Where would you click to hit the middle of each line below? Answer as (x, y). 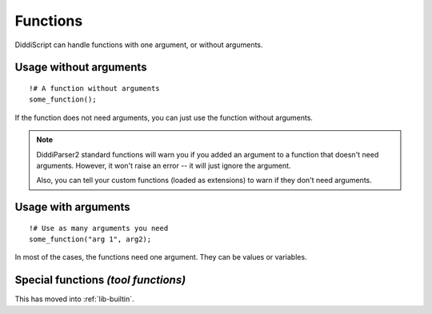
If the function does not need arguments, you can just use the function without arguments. (164, 117)
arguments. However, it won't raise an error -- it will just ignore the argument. (164, 165)
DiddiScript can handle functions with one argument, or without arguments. (139, 45)
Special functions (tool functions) (100, 280)
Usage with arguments (73, 207)
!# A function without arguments (94, 88)
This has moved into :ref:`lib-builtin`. (74, 299)
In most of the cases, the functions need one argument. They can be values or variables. (161, 257)
